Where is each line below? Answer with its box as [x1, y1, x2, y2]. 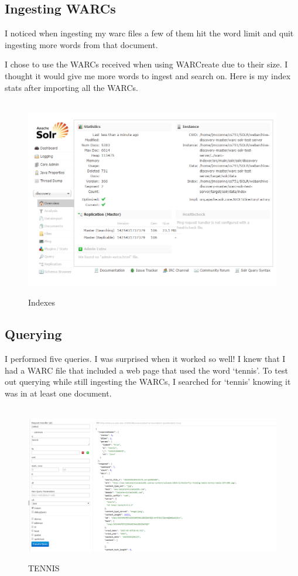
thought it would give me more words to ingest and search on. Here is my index [5, 69, 291, 82]
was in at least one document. [5, 387, 112, 399]
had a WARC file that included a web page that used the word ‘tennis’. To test [5, 364, 288, 376]
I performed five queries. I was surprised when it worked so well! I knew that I [5, 353, 286, 364]
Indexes [28, 296, 55, 309]
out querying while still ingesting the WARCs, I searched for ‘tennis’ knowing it [5, 375, 291, 388]
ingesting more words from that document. [5, 38, 158, 50]
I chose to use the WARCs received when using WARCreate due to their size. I [5, 58, 288, 70]
